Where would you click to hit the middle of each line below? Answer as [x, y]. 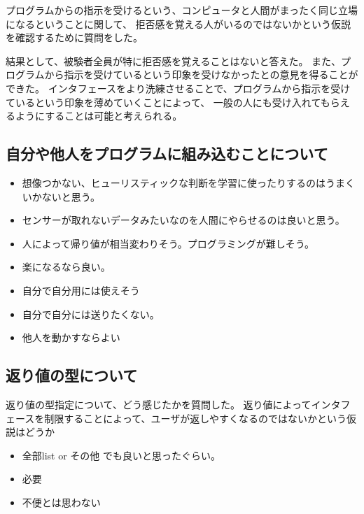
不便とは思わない [61, 502]
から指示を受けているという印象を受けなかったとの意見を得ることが [201, 74]
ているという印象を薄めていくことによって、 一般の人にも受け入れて [163, 102]
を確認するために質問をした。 [74, 37]
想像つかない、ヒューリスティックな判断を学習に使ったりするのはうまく [188, 182]
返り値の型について [72, 375]
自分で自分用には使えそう [81, 290]
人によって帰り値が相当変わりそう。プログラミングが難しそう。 [168, 243]
